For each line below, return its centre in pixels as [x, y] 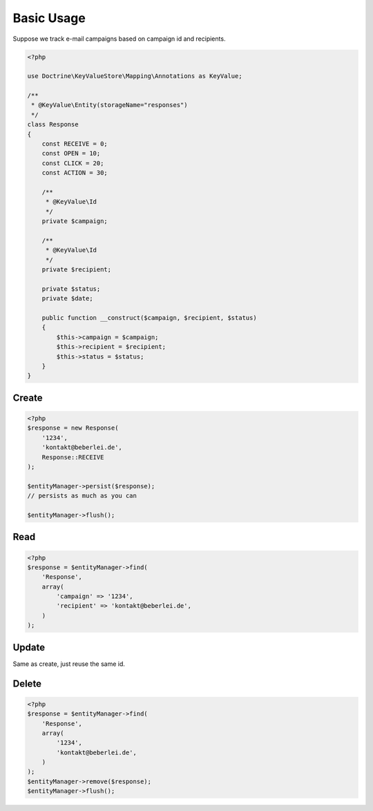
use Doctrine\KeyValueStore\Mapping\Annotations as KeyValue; [135, 76]
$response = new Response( [73, 428]
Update [29, 647]
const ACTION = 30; [75, 173]
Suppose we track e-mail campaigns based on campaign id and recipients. [119, 39]
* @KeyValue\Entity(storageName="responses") [109, 105]
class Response [53, 125]
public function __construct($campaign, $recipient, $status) [149, 318]
